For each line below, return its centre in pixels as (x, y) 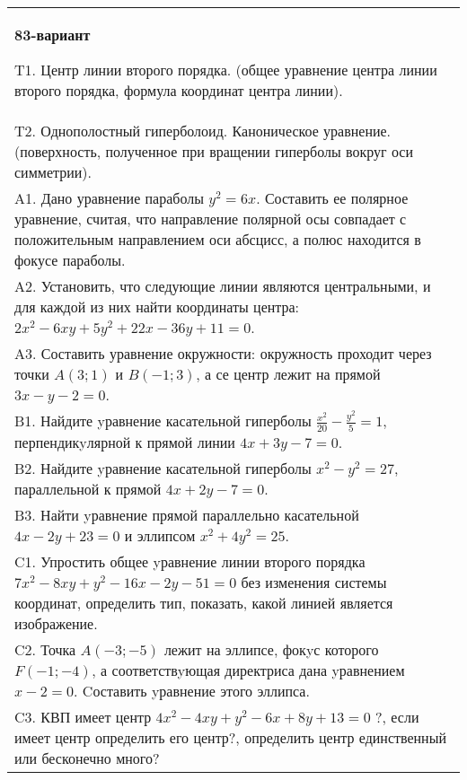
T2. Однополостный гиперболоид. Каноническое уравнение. (203, 131)
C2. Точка (45, 649)
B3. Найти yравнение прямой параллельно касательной (187, 514)
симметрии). (53, 172)
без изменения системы (314, 582)
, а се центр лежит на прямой (288, 374)
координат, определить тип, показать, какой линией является (204, 602)
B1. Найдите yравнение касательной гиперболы (163, 421)
